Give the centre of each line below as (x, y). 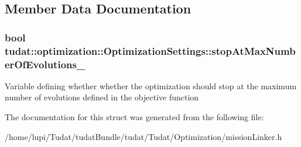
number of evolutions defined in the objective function (102, 97)
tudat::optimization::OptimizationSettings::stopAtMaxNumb (150, 50)
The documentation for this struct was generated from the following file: (134, 117)
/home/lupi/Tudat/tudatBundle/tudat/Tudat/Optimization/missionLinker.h (143, 136)
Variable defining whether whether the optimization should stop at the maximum (151, 85)
